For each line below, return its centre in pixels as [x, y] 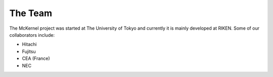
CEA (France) [36, 58]
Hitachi [29, 44]
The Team [31, 13]
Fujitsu [29, 51]
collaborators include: [32, 35]
